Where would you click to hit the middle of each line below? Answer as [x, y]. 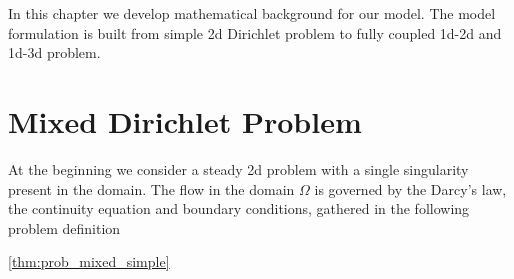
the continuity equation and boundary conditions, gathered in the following [239, 208]
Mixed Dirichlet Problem [185, 120]
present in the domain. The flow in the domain [151, 188]
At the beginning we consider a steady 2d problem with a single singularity [238, 168]
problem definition [64, 227]
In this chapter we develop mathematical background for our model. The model [252, 13]
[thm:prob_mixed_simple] [89, 261]
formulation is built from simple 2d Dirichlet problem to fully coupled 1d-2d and [255, 32]
